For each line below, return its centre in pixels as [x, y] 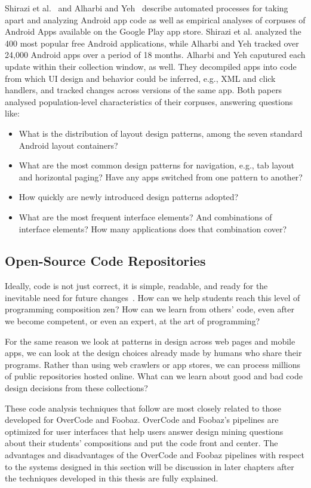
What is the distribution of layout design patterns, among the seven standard [161, 133]
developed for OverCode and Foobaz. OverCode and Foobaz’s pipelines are [142, 420]
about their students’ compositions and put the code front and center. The [141, 443]
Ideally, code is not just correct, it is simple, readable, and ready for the [136, 286]
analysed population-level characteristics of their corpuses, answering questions [149, 101]
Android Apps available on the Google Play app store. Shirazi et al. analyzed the [153, 31]
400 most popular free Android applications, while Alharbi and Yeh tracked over [152, 43]
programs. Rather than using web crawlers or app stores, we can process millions [153, 364]
